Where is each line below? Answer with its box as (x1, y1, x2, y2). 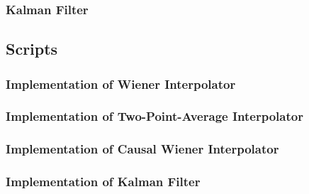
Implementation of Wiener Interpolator (6, 75, 236, 92)
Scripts (6, 38, 58, 60)
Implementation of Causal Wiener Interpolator (6, 140, 279, 158)
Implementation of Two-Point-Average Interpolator (6, 107, 303, 125)
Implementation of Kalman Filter (6, 173, 201, 190)
